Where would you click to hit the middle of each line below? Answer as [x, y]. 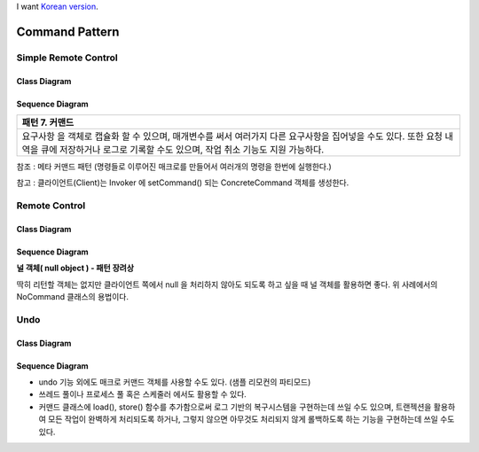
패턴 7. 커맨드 [48, 122]
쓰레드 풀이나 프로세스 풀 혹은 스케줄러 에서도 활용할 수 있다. [143, 394]
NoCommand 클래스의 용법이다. [72, 297]
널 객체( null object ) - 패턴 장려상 [75, 268]
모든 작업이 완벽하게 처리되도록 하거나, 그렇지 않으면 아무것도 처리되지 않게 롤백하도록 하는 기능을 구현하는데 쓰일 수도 [251, 419]
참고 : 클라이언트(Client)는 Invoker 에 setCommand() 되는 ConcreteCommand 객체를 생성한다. [183, 183]
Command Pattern [68, 31]
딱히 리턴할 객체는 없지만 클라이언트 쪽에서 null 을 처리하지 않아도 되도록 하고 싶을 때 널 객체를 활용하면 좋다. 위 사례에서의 [227, 284]
